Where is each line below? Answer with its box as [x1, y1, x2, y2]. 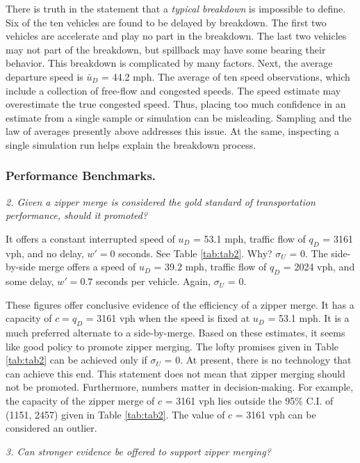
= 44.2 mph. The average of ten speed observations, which [101, 69, 350, 83]
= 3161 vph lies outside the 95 [165, 393, 295, 408]
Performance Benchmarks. [6, 167, 156, 184]
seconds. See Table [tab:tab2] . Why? [118, 245, 272, 260]
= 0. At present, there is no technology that [164, 352, 352, 367]
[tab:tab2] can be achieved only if [6, 352, 147, 367]
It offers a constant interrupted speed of [6, 231, 175, 245]
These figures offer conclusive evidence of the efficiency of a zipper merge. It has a [6, 297, 354, 311]
